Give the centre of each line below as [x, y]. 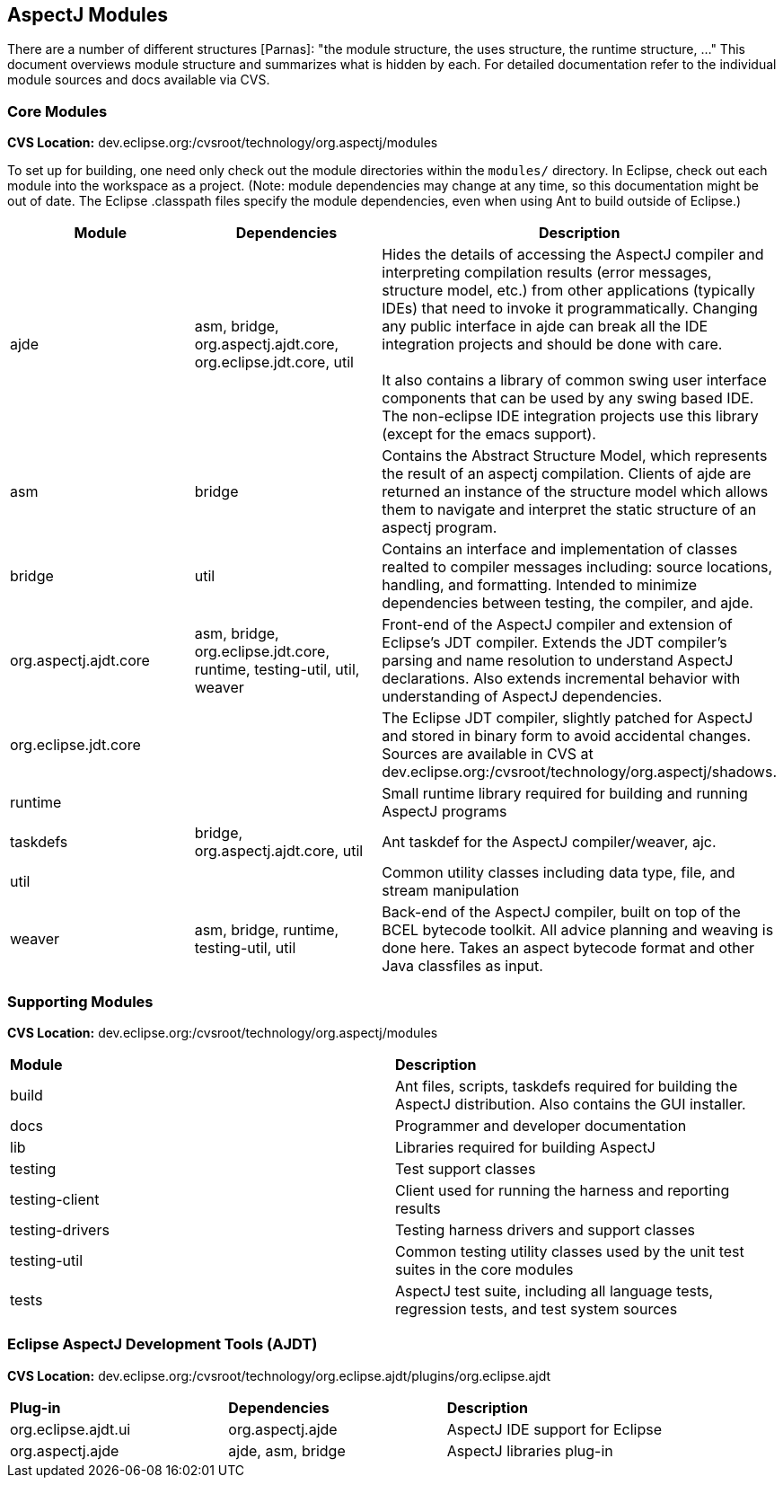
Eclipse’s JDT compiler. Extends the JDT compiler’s [554, 643]
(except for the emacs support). [489, 434]
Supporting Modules [80, 1001]
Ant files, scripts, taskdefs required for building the [567, 1086]
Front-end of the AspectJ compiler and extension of [557, 625]
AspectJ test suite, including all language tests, [554, 1291]
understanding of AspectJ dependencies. [522, 697]
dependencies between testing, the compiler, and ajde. [567, 603]
